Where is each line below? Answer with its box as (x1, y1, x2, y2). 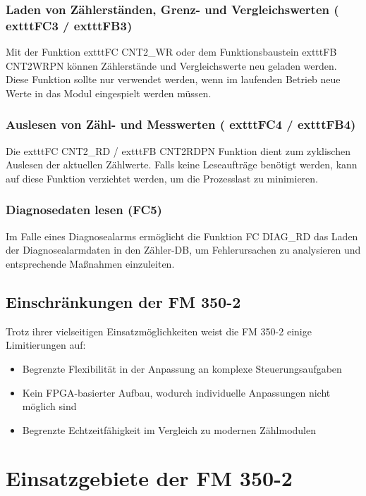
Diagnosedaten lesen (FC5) (6, 201, 162, 218)
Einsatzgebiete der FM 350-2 (6, 464, 293, 492)
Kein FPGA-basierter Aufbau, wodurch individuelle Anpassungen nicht (22, 385, 331, 399)
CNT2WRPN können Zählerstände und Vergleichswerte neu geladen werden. (6, 58, 337, 73)
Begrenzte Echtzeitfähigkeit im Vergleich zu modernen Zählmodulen (22, 422, 317, 437)
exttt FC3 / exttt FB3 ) (6, 16, 133, 34)
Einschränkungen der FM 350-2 (6, 290, 241, 312)
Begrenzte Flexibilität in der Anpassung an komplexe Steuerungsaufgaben (22, 361, 342, 376)
